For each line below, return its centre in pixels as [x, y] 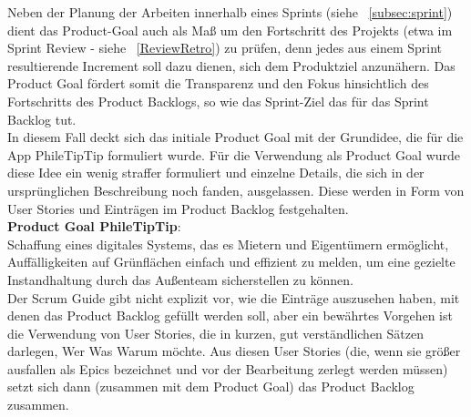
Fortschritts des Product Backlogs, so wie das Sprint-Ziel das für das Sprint [218, 101]
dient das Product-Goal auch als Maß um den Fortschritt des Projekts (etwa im [230, 30]
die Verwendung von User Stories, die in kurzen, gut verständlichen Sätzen [216, 333]
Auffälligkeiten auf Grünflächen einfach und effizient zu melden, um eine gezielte [231, 262]
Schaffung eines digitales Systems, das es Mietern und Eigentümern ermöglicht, [228, 244]
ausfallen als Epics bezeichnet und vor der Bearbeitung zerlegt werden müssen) [228, 368]
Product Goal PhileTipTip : [94, 226]
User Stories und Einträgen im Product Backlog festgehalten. [178, 208]
